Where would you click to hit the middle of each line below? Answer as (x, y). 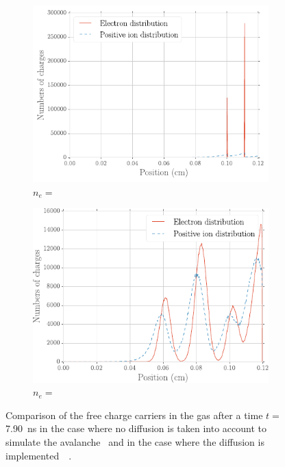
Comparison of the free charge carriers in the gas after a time (134, 415)
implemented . (39, 455)
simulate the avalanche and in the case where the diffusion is (135, 442)
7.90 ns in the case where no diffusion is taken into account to (136, 428)
